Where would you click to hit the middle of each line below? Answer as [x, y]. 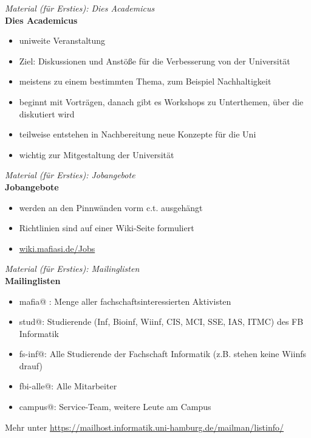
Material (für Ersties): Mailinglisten [72, 269]
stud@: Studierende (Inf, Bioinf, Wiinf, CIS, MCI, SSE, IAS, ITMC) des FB [161, 322]
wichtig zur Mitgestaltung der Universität [97, 154]
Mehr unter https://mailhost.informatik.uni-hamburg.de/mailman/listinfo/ [144, 427]
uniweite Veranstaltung [62, 40]
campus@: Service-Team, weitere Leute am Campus [115, 407]
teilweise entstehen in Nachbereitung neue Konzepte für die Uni [138, 134]
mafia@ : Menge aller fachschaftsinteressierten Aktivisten [125, 301]
